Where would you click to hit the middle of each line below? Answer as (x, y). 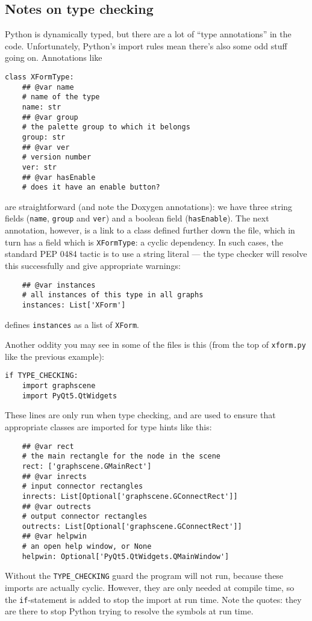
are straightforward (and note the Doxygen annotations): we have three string (149, 206)
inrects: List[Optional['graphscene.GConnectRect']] (130, 496)
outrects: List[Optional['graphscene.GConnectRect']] (132, 526)
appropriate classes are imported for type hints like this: (108, 426)
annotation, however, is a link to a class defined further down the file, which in (150, 230)
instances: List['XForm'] (74, 305)
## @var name (48, 87)
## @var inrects (55, 476)
